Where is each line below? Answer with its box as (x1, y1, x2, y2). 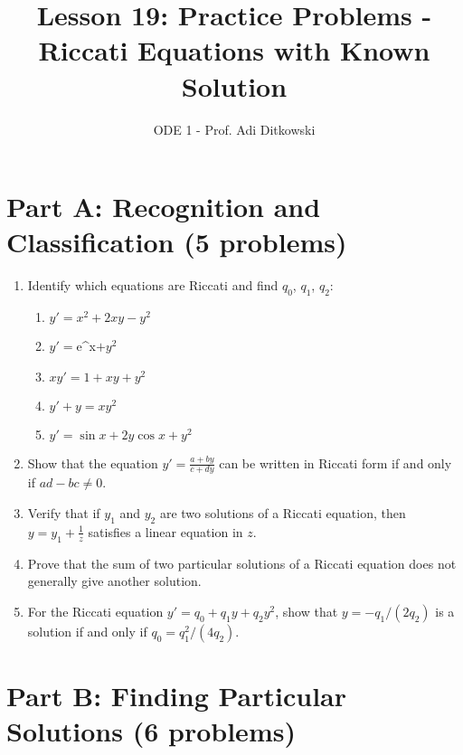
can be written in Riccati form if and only (219, 453, 452, 472)
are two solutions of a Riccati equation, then (159, 504, 406, 523)
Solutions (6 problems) (6, 713, 296, 750)
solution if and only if (27, 621, 147, 640)
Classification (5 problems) (6, 223, 347, 260)
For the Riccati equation (27, 601, 164, 620)
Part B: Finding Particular (6, 677, 347, 713)
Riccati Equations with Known (38, 32, 430, 69)
